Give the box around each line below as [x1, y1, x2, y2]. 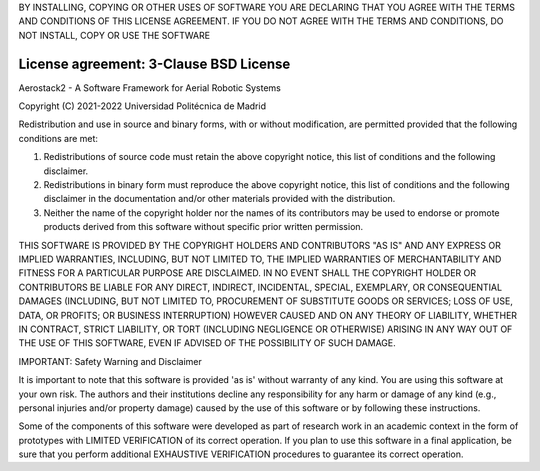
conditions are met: [18, 132, 99, 144]
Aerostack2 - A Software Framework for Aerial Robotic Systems [18, 81, 282, 94]
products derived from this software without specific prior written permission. [43, 221, 364, 233]
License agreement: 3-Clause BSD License [18, 55, 291, 72]
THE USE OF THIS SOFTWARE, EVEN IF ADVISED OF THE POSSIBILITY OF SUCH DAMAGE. [18, 337, 397, 349]
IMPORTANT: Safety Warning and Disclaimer [18, 355, 202, 367]
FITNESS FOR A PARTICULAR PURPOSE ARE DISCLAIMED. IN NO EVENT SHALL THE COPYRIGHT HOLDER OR [18, 267, 477, 279]
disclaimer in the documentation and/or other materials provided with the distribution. [43, 193, 396, 205]
